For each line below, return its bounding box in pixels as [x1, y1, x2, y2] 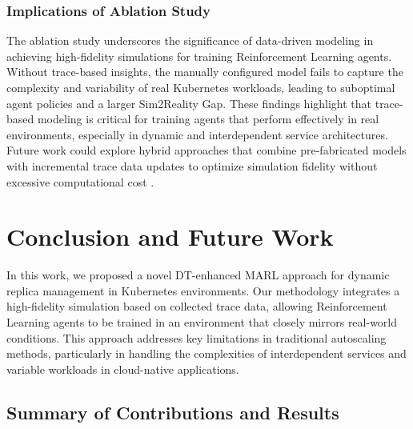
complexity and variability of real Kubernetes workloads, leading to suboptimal [6, 79, 395, 95]
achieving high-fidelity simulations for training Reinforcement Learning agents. [6, 47, 392, 64]
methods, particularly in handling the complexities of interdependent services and [6, 345, 407, 362]
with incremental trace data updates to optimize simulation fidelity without [6, 157, 378, 174]
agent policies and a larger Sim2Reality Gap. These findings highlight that [6, 94, 372, 111]
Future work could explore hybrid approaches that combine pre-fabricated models [6, 142, 407, 158]
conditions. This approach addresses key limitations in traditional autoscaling [6, 329, 387, 346]
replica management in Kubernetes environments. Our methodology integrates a [6, 282, 400, 299]
